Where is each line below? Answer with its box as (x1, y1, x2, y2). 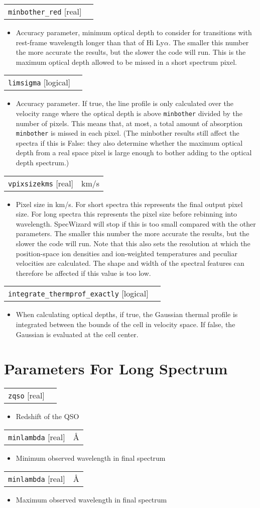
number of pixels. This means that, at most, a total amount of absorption (16, 118, 242, 128)
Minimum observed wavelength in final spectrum (16, 452, 166, 463)
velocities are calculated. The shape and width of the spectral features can (16, 258, 244, 268)
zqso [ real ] (8, 389, 45, 401)
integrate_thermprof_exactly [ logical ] (8, 287, 149, 299)
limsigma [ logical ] (8, 76, 71, 88)
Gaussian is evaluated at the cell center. (16, 329, 139, 339)
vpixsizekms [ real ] (8, 177, 74, 189)
